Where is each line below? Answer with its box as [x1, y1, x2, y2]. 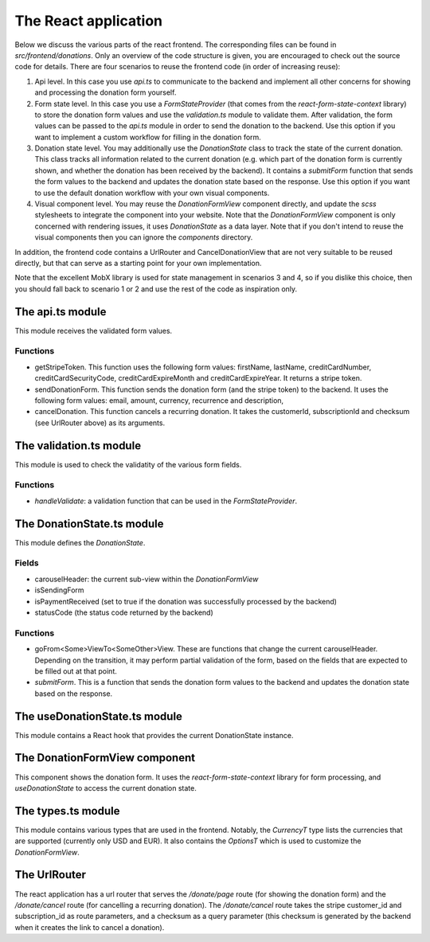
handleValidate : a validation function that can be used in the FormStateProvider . [34, 496, 298, 506]
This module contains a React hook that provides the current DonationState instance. [14, 730, 294, 740]
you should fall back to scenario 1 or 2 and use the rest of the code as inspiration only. [14, 283, 298, 294]
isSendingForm [34, 585, 84, 595]
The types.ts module [14, 804, 120, 818]
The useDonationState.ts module [14, 709, 183, 723]
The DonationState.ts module [14, 517, 164, 530]
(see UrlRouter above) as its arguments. [34, 418, 166, 428]
